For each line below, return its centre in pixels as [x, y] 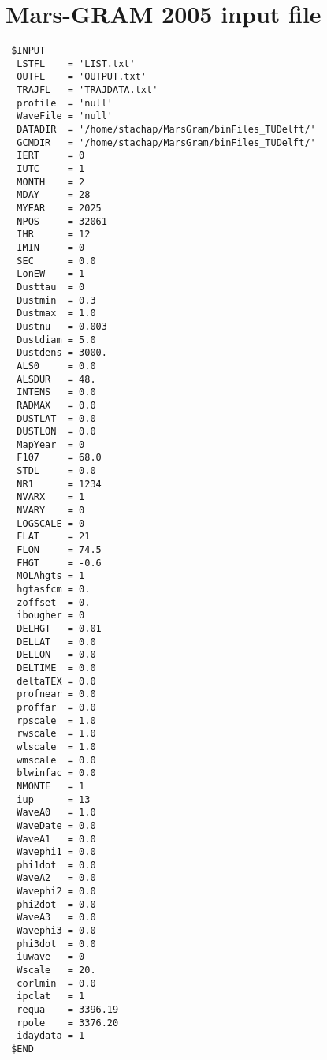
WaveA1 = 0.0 [56, 839]
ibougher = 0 [51, 616]
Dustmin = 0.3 [56, 300]
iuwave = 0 [51, 957]
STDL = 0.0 [56, 471]
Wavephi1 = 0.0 [56, 852]
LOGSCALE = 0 [51, 523]
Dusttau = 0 [51, 287]
